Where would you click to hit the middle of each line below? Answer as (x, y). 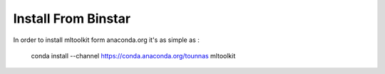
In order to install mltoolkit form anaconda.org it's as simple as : (106, 40)
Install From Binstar (72, 18)
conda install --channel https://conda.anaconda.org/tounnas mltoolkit (133, 55)
